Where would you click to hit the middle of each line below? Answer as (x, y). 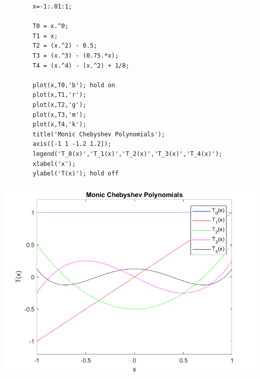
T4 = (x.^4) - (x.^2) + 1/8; (81, 65)
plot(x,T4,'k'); (59, 125)
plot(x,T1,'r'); (59, 95)
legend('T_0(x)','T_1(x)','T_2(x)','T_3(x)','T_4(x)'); (127, 154)
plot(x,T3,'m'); (59, 115)
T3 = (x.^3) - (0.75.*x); (76, 55)
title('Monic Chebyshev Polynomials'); (99, 134)
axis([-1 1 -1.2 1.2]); (72, 144)
